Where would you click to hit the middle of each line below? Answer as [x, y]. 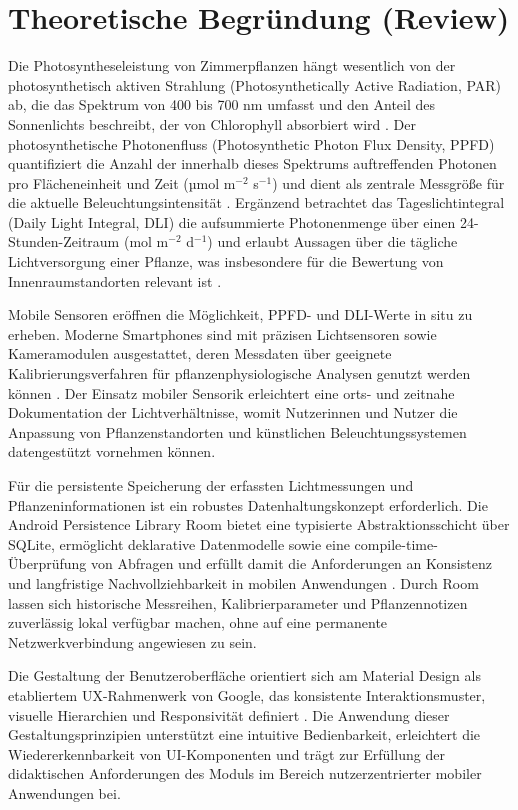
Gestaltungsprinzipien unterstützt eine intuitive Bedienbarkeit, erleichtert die [244, 734]
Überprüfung [47, 563]
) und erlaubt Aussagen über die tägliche [332, 241]
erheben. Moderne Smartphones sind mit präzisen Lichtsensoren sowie [222, 333]
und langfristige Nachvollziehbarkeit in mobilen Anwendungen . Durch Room [243, 582]
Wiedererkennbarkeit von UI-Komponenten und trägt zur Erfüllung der [226, 753]
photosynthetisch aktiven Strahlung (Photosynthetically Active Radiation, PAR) [255, 84]
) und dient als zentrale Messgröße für [388, 182]
